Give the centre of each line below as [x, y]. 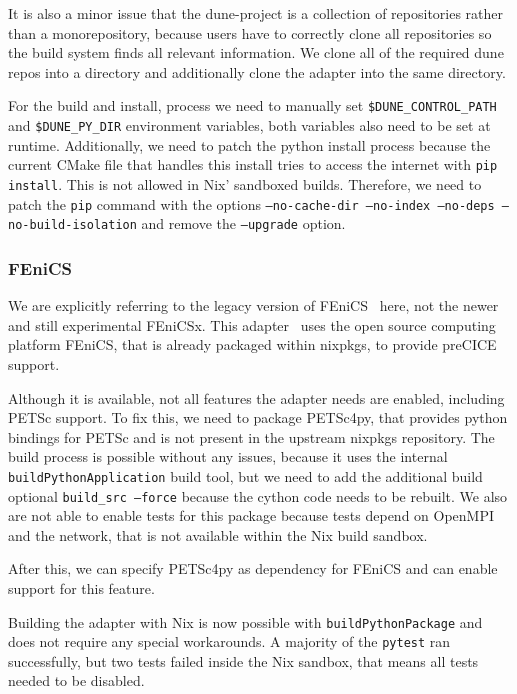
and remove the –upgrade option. [243, 223]
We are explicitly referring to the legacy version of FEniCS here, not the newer [253, 305]
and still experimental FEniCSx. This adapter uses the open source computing [252, 324]
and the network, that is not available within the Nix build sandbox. [218, 534]
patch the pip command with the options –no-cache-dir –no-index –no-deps [251, 203]
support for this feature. [81, 587]
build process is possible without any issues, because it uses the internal [228, 456]
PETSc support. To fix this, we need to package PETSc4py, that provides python [258, 417]
